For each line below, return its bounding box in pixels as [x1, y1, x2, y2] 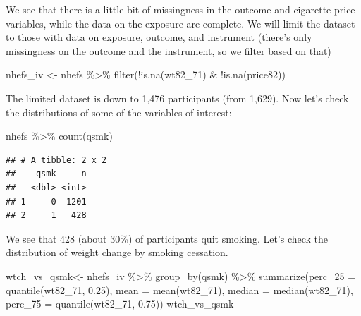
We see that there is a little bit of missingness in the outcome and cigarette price [6, 2, 355, 16]
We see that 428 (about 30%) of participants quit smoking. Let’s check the [6, 231, 329, 245]
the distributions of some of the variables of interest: [6, 104, 232, 119]
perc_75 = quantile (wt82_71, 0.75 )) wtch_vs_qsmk [6, 296, 234, 311]
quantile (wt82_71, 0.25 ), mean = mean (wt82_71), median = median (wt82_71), [6, 282, 353, 297]
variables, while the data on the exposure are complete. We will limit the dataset [6, 16, 355, 30]
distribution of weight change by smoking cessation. [6, 245, 228, 260]
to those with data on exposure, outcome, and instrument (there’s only [6, 30, 312, 44]
